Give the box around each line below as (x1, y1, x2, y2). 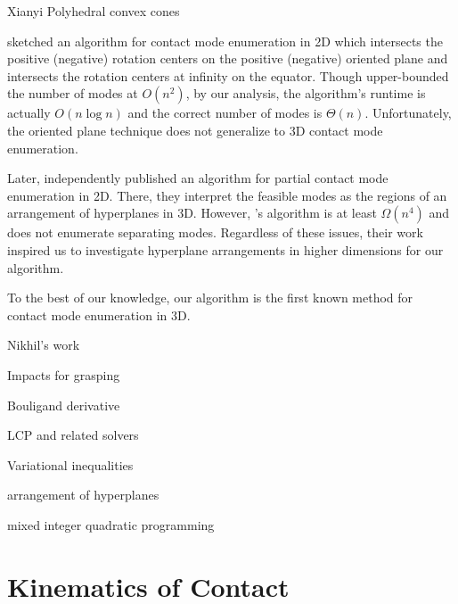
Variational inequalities (7, 455, 134, 474)
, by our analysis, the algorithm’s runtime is (185, 84, 426, 103)
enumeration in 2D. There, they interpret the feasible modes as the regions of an (7, 186, 447, 204)
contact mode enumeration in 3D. (7, 305, 191, 324)
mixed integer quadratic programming (7, 515, 215, 534)
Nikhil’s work (7, 335, 80, 354)
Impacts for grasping (7, 365, 120, 384)
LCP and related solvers (7, 426, 139, 444)
